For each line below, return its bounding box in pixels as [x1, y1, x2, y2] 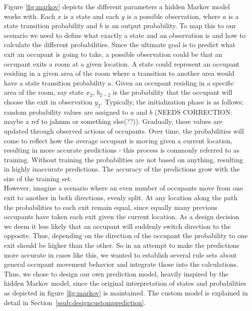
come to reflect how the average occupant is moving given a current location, [4, 135, 233, 145]
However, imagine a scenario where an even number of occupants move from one [4, 183, 243, 193]
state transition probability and [4, 20, 98, 31]
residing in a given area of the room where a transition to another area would [4, 68, 235, 78]
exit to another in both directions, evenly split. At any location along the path [4, 192, 237, 203]
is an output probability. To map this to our [104, 20, 236, 31]
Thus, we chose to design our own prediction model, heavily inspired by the [4, 268, 229, 278]
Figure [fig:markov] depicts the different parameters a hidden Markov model [4, 1, 230, 11]
